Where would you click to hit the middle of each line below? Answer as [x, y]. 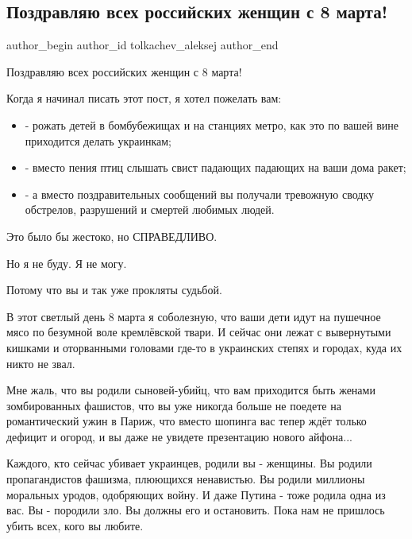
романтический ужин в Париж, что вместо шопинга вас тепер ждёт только [187, 421]
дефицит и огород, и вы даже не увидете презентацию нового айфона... [179, 436]
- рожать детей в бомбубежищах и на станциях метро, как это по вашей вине [212, 124]
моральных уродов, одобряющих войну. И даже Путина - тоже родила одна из [196, 494]
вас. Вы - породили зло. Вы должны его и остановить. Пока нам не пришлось [196, 510]
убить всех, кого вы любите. [75, 525]
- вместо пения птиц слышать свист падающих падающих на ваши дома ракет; [216, 167]
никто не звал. [41, 363]
